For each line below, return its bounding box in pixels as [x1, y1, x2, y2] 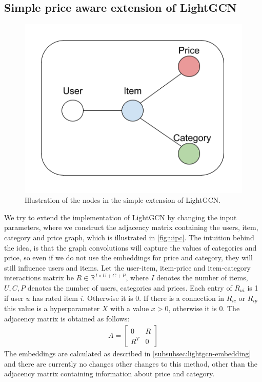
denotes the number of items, [156, 272, 248, 283]
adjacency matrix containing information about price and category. [4, 368, 215, 379]
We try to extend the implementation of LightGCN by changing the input [4, 212, 237, 222]
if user [4, 292, 24, 303]
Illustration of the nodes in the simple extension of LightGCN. [25, 195, 221, 205]
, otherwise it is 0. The [168, 303, 240, 314]
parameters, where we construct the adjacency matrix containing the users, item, [4, 222, 258, 233]
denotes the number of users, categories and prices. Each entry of [27, 282, 232, 293]
